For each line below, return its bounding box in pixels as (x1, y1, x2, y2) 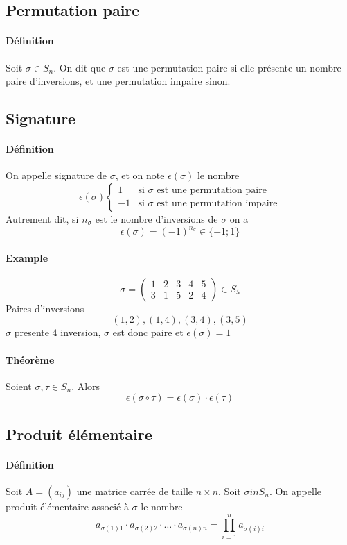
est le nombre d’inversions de (95, 211, 218, 226)
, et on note (115, 168, 165, 183)
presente (14, 325, 49, 339)
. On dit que (53, 60, 106, 74)
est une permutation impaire (157, 199, 278, 209)
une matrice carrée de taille (76, 483, 193, 498)
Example (6, 250, 48, 265)
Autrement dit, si (6, 211, 79, 226)
